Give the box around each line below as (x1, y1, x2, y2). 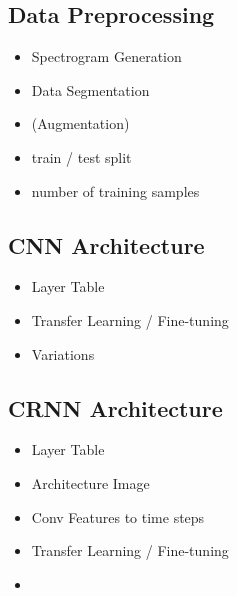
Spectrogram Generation (31, 46, 182, 67)
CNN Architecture (8, 229, 205, 260)
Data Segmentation (31, 79, 150, 100)
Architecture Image (31, 472, 150, 493)
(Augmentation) (31, 113, 130, 134)
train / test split (31, 146, 132, 167)
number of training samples (31, 180, 200, 201)
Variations (31, 343, 95, 364)
